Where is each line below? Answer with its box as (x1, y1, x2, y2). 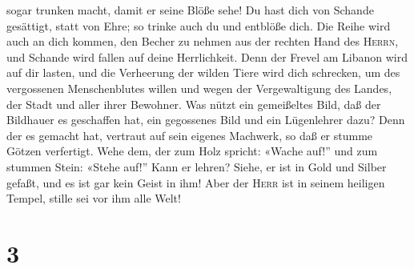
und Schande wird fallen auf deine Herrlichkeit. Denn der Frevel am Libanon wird (6, 48, 408, 65)
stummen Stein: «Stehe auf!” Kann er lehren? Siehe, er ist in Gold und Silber (6, 158, 387, 175)
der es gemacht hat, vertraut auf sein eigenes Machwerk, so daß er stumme (6, 126, 373, 143)
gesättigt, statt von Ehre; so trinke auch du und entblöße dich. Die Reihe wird (6, 17, 391, 34)
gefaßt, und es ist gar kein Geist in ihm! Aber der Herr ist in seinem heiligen (6, 174, 385, 191)
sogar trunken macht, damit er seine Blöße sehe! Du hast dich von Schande (6, 2, 374, 18)
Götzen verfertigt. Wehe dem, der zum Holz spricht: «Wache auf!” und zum (6, 143, 378, 159)
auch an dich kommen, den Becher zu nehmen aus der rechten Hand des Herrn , (6, 33, 399, 50)
